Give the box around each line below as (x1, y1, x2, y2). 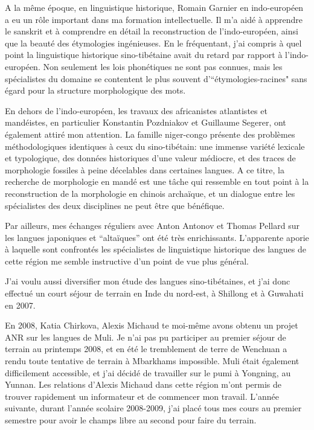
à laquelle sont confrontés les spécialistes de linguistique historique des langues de (5, 243, 306, 255)
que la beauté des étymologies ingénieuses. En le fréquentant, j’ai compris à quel (5, 36, 302, 49)
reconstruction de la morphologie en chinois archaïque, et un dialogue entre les (5, 187, 295, 199)
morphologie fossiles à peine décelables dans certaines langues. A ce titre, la (5, 163, 284, 176)
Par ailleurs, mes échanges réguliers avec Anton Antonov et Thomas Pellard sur (5, 219, 300, 232)
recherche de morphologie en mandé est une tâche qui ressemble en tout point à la (5, 175, 309, 188)
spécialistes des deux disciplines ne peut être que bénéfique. (5, 199, 225, 211)
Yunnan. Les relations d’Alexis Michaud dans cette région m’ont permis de (5, 378, 282, 391)
